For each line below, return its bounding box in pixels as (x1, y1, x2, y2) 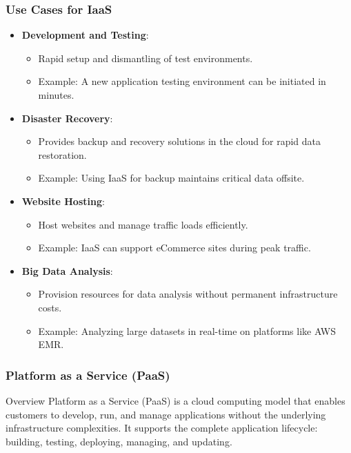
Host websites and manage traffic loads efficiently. (38, 217, 248, 231)
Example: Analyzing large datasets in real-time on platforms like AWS (38, 323, 337, 338)
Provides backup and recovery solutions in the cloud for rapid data (38, 134, 321, 148)
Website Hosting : (21, 193, 105, 208)
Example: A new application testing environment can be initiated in (38, 74, 326, 88)
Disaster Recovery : (21, 110, 113, 125)
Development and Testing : (21, 28, 149, 42)
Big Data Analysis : (21, 263, 113, 278)
